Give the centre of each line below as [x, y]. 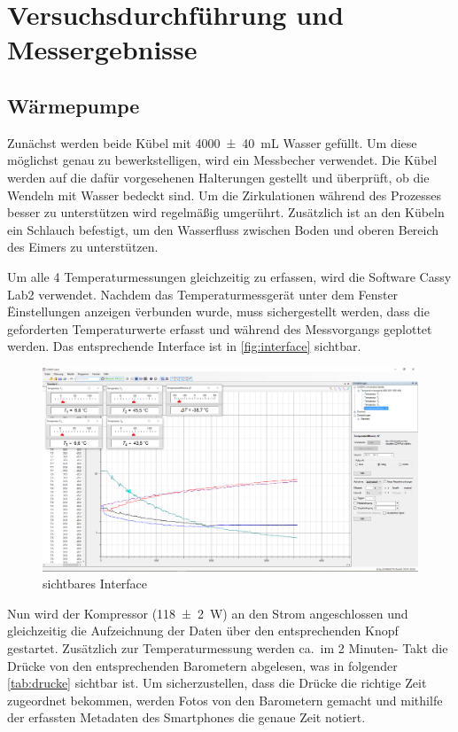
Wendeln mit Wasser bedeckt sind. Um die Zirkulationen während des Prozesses [225, 195]
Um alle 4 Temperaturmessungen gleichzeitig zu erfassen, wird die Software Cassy [229, 276]
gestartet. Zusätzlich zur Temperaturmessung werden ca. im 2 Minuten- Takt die [228, 648]
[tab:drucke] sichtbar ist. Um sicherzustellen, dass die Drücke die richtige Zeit [217, 683]
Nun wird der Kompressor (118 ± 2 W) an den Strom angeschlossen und [208, 613]
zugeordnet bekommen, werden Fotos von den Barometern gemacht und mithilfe [225, 700]
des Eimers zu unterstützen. [83, 247]
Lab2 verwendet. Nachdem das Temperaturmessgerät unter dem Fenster [203, 294]
